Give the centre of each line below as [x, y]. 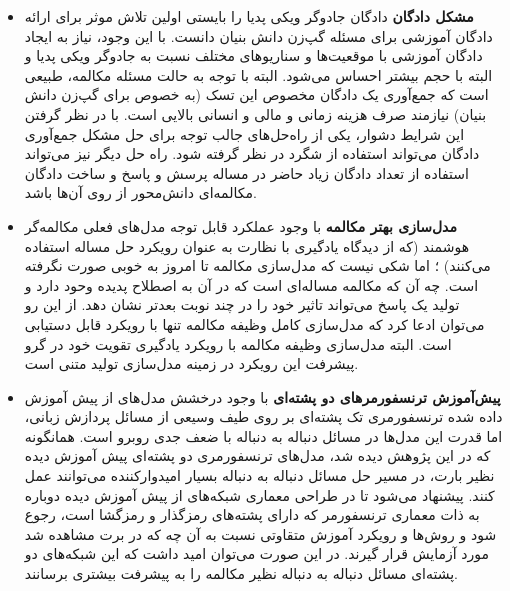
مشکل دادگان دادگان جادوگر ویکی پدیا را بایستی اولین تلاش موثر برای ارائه [249, 16]
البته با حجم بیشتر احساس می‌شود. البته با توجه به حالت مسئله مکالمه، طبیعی [258, 74]
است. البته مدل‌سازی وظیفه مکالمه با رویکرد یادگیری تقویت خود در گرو [238, 343]
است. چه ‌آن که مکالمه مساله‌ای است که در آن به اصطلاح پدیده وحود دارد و [251, 284]
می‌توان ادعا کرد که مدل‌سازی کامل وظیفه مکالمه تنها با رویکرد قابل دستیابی [254, 323]
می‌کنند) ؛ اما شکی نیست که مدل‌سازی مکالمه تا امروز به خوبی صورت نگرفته [257, 265]
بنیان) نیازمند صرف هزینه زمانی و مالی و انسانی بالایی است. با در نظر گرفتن [255, 113]
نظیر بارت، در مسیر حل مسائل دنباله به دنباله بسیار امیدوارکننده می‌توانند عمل [259, 475]
